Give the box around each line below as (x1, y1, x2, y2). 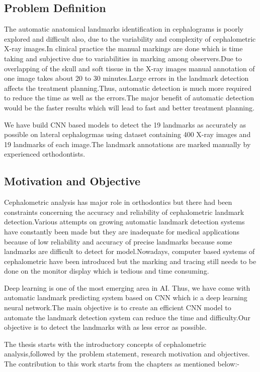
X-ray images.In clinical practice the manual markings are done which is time (4, 43, 243, 54)
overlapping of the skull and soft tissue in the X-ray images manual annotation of (4, 63, 255, 73)
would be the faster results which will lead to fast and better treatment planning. (4, 102, 254, 112)
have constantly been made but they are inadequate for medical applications (4, 226, 240, 236)
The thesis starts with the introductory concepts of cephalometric (4, 338, 206, 349)
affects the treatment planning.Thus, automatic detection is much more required (4, 82, 251, 93)
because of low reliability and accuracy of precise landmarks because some (4, 236, 232, 246)
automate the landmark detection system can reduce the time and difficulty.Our (4, 312, 250, 322)
